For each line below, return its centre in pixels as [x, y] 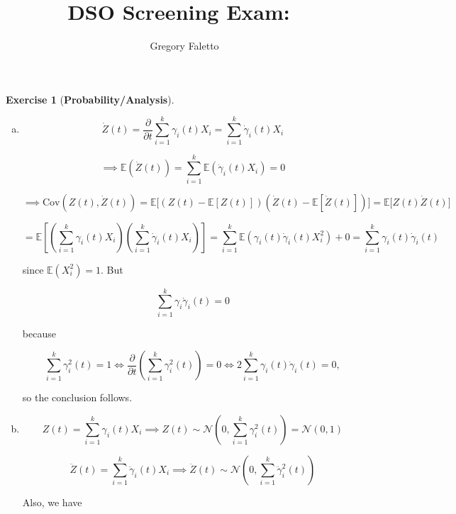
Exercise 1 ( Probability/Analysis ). [90, 99]
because [39, 333]
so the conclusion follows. [77, 397]
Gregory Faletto [184, 46]
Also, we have [52, 502]
